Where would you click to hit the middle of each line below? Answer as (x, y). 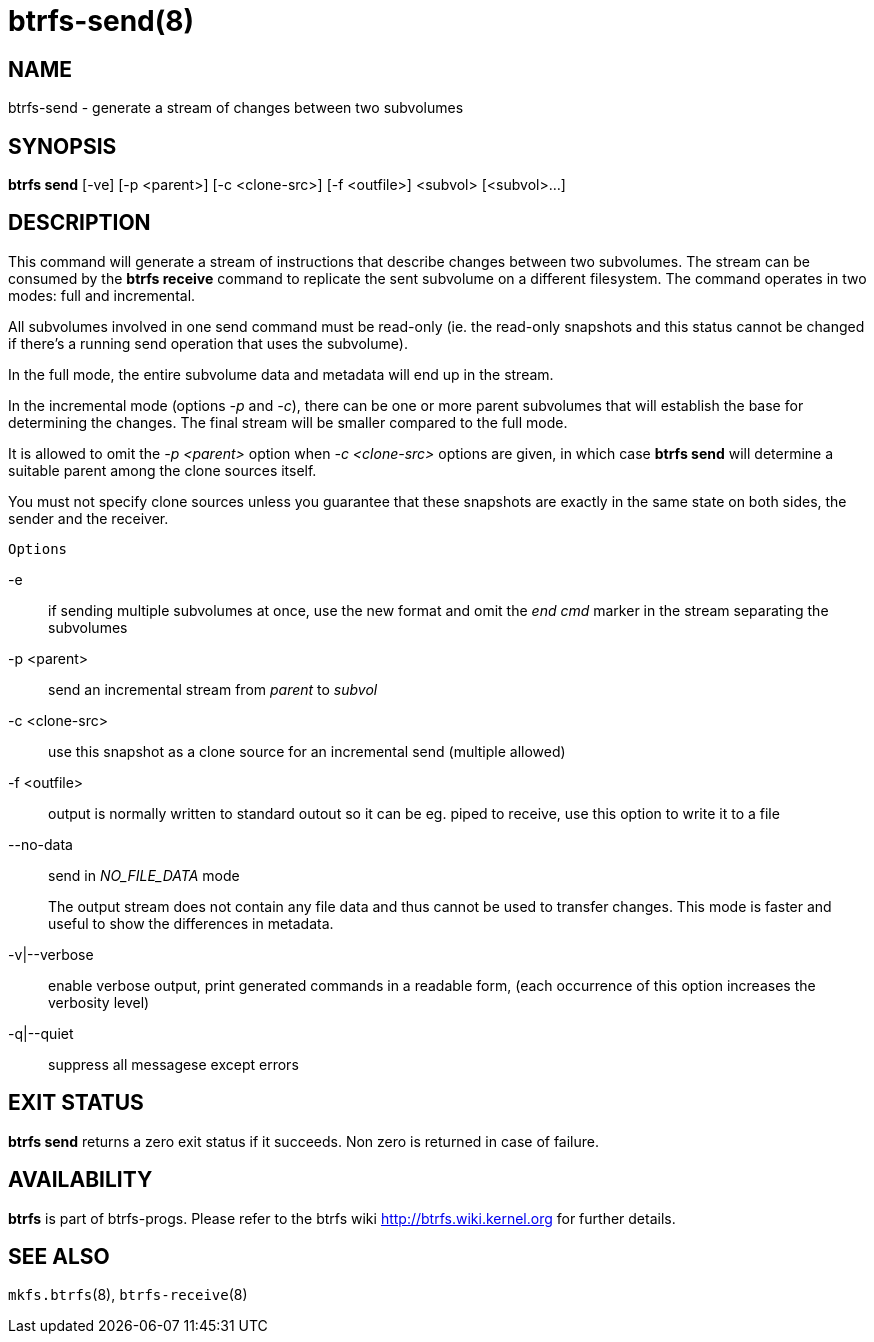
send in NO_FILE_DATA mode (144, 875)
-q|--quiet (41, 1033)
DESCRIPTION (79, 223)
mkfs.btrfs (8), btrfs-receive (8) (128, 1295)
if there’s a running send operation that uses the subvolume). (208, 343)
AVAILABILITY (80, 1180)
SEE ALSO (59, 1256)
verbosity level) (99, 1002)
